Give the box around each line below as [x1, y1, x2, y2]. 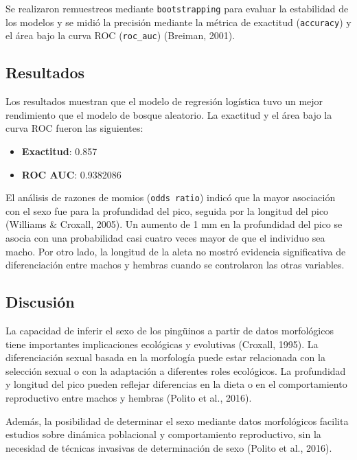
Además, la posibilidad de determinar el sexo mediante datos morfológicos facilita [5, 413, 349, 428]
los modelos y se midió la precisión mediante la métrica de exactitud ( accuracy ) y [5, 14, 352, 29]
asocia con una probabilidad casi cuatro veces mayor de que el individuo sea [5, 230, 325, 244]
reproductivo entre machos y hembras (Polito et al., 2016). [5, 390, 252, 404]
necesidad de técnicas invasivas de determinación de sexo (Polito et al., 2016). [5, 440, 332, 455]
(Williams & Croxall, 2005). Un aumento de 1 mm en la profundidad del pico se [5, 217, 343, 231]
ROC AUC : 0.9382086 [21, 167, 122, 181]
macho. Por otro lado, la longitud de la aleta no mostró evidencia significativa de [5, 244, 346, 258]
